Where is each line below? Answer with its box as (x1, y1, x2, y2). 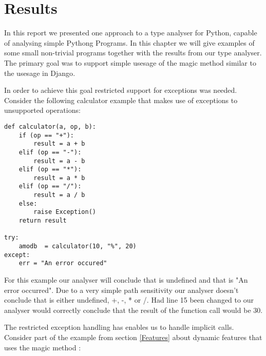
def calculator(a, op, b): (4, 123, 96, 130)
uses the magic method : (4, 342, 81, 352)
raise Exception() (33, 208, 96, 216)
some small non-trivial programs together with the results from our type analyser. (4, 47, 262, 58)
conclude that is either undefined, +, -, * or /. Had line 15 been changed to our (4, 294, 254, 305)
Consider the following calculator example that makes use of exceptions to (4, 94, 238, 105)
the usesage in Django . (4, 67, 75, 78)
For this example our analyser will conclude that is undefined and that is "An (4, 274, 248, 285)
